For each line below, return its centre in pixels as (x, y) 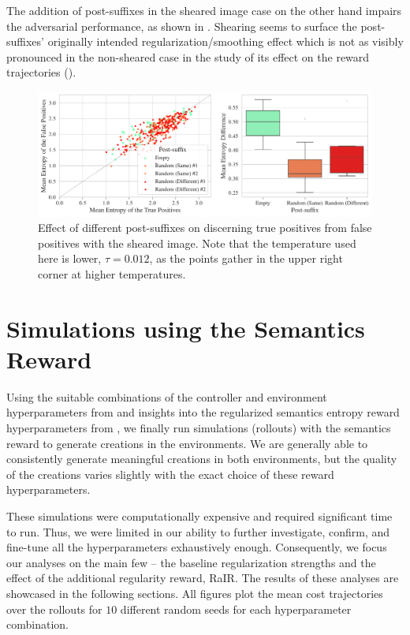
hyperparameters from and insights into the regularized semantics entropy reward (203, 412)
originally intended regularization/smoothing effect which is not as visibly (225, 41)
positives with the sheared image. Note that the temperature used (197, 243)
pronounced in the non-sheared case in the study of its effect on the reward (188, 56)
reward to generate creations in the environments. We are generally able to (187, 443)
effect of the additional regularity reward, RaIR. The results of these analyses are (203, 578)
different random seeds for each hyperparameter (236, 609)
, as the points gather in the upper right (246, 258)
